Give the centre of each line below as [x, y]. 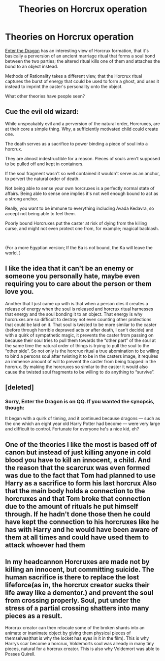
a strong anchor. [22, 198]
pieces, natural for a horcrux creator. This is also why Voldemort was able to [82, 649]
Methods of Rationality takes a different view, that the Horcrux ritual [74, 76]
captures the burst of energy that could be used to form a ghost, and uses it [82, 81]
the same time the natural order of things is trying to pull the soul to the [77, 345]
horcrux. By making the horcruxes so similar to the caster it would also [77, 367]
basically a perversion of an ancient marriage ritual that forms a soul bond [80, 56]
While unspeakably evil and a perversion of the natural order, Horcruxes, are [82, 123]
